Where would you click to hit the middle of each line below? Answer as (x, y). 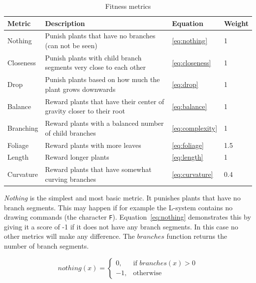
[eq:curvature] (192, 174)
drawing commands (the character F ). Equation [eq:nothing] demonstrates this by (128, 217)
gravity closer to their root (85, 111)
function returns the (197, 236)
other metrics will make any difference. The (69, 236)
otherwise (147, 273)
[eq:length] (188, 157)
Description (65, 23)
